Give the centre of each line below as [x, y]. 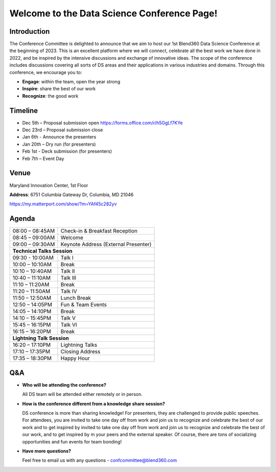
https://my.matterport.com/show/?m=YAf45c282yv [63, 204]
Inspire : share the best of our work [59, 89]
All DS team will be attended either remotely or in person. [82, 394]
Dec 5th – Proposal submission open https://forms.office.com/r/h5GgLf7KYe [103, 123]
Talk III [68, 278]
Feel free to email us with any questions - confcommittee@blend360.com [100, 460]
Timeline [24, 111]
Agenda [22, 219]
